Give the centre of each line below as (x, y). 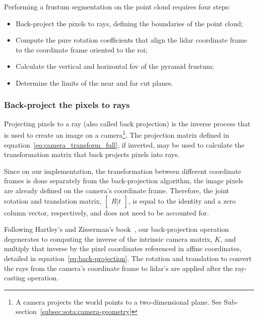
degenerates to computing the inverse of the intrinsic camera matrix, (108, 239)
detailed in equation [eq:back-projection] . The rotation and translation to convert (128, 258)
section (26, 311)
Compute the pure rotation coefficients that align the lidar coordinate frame (131, 40)
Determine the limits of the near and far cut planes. (95, 82)
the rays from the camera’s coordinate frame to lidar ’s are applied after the (118, 268)
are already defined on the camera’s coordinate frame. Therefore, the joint (117, 190)
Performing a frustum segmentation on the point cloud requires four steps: (117, 6)
